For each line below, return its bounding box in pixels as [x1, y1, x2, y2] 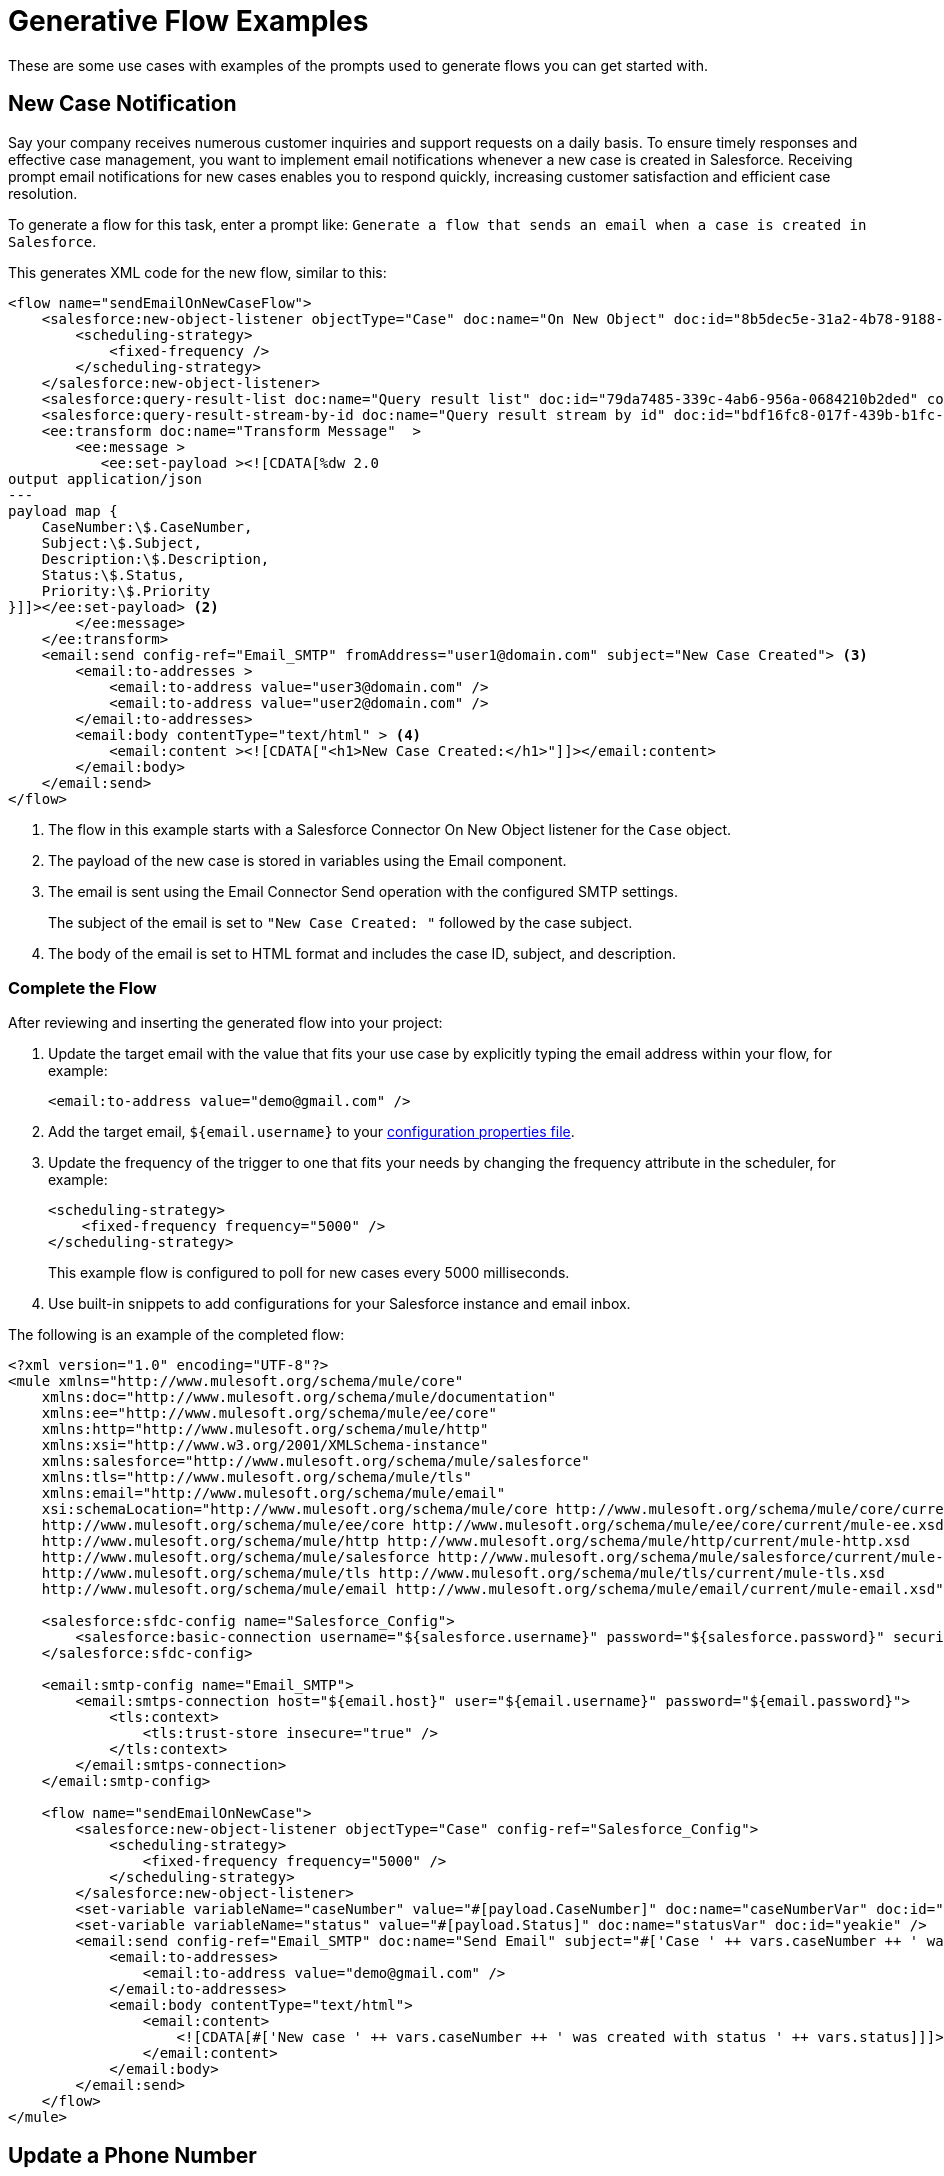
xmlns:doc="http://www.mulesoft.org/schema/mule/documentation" [41, 1389, 556, 1406]
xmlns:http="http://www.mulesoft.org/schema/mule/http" [41, 1421, 489, 1438]
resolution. [8, 184, 78, 202]
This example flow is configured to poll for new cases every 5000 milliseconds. [48, 1264, 570, 1282]
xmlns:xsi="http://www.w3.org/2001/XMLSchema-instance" [41, 1437, 489, 1454]
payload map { [8, 502, 118, 519]
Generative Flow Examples [8, 4, 369, 38]
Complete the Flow [8, 977, 157, 998]
